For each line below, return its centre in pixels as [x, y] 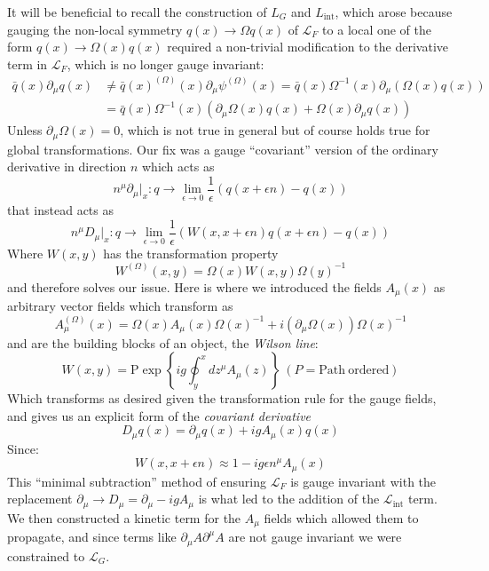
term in [28, 63]
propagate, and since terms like [92, 537]
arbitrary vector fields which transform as [120, 306]
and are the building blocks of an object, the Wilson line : [163, 342]
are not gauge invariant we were [315, 537]
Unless [25, 130]
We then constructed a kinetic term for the [124, 517]
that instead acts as [60, 210]
